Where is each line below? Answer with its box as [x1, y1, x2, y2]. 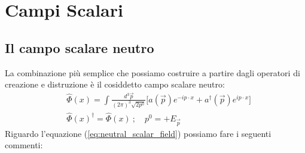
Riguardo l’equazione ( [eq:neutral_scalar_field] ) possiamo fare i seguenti [5, 127, 272, 139]
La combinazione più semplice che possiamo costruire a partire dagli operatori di [5, 66, 300, 79]
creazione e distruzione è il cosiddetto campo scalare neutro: [5, 78, 225, 90]
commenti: [5, 139, 43, 151]
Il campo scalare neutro [5, 38, 154, 57]
